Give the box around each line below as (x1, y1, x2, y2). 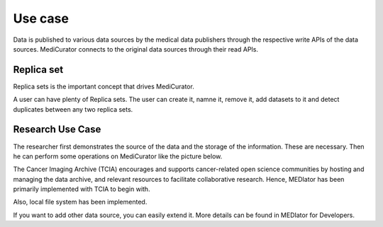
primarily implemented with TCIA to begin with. (13, 185, 150, 194)
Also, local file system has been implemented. (13, 198, 148, 206)
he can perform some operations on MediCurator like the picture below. (13, 152, 223, 161)
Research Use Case (13, 124, 101, 136)
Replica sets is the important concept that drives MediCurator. (13, 82, 194, 91)
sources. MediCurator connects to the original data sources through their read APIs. (13, 45, 259, 53)
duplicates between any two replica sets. (13, 105, 133, 113)
